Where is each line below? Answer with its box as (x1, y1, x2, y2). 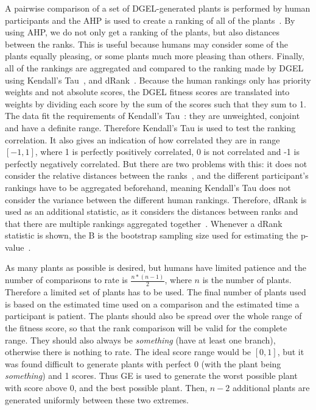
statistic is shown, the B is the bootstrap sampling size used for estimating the (5, 229, 298, 242)
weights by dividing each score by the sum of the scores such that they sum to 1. (5, 97, 306, 110)
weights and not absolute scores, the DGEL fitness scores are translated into (5, 85, 290, 98)
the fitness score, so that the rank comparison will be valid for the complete (5, 322, 287, 334)
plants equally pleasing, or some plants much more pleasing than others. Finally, (5, 49, 304, 62)
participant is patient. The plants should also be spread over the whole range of (5, 309, 302, 322)
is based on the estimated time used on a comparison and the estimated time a (5, 297, 300, 310)
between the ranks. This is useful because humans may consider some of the (5, 37, 288, 50)
